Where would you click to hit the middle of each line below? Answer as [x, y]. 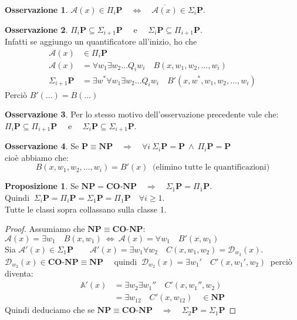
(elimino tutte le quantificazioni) [211, 168]
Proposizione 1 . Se [42, 186]
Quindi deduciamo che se [50, 310]
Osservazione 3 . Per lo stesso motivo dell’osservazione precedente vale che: [142, 114]
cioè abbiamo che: [37, 157]
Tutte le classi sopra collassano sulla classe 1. [86, 209]
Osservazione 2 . [36, 29]
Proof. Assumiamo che [45, 229]
